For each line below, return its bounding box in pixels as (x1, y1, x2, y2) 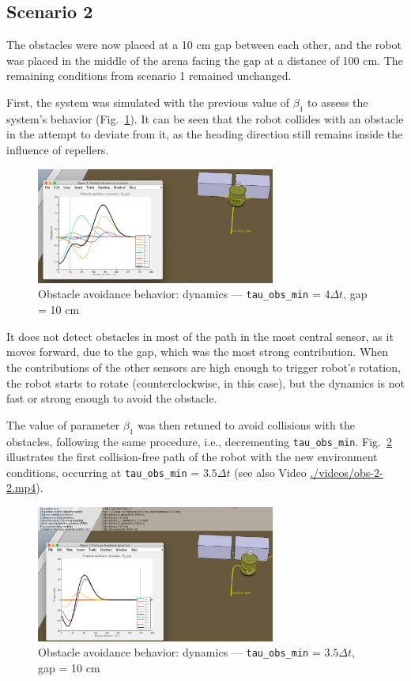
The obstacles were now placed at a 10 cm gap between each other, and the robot (6, 36, 402, 53)
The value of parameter (6, 416, 120, 433)
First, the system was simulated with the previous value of (6, 93, 290, 110)
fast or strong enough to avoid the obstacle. (6, 390, 217, 407)
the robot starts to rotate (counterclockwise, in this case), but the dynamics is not (6, 374, 405, 391)
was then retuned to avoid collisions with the (138, 416, 355, 433)
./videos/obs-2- (310, 463, 383, 480)
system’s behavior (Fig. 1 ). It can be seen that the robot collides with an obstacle (6, 110, 404, 127)
